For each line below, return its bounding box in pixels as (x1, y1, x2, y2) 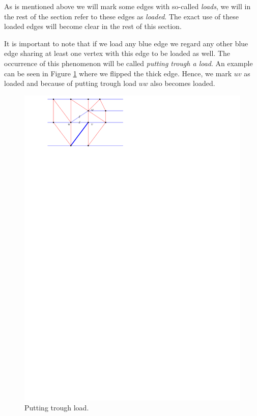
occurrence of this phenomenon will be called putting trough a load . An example (4, 57, 253, 68)
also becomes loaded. (150, 78, 215, 88)
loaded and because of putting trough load (4, 78, 136, 88)
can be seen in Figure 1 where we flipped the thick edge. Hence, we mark (4, 68, 232, 78)
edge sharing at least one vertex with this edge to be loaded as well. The (4, 48, 231, 58)
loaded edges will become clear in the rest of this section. (4, 21, 182, 32)
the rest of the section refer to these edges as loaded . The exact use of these (4, 11, 239, 21)
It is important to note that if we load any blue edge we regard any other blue (4, 38, 248, 48)
